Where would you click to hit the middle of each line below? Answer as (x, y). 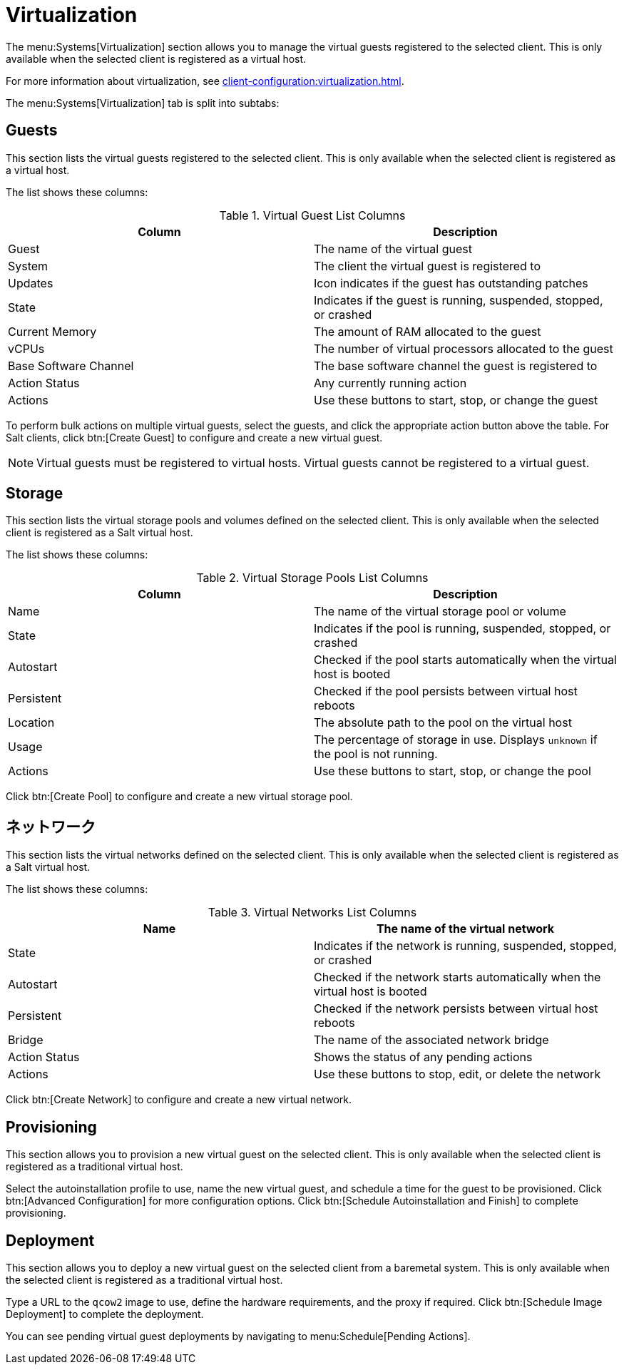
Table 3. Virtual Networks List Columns (312, 913)
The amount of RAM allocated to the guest (428, 331)
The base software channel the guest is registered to (456, 365)
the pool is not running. (376, 754)
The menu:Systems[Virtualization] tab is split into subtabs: (143, 103)
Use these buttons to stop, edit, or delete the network (457, 1074)
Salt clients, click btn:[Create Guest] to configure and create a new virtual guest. (194, 437)
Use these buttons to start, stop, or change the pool (452, 771)
